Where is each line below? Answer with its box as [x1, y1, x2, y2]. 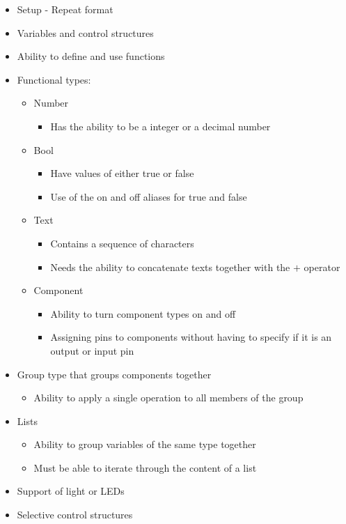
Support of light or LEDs [17, 484, 125, 498]
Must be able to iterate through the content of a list [33, 460, 257, 475]
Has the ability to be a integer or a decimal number [50, 118, 271, 133]
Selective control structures [17, 507, 133, 522]
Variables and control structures [17, 25, 154, 40]
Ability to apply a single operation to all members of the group [33, 390, 304, 405]
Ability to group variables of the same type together [33, 437, 256, 452]
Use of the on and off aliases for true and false [50, 189, 247, 203]
